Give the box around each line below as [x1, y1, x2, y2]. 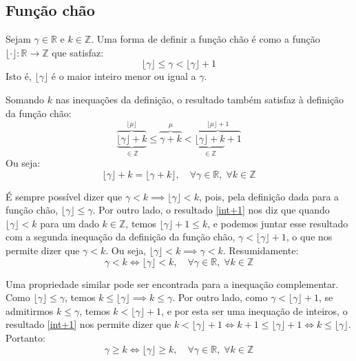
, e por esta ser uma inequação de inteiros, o [161, 303, 348, 318]
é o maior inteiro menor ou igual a [51, 69, 196, 83]
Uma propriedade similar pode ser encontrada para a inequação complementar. [6, 276, 339, 291]
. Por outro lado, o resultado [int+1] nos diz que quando [92, 203, 330, 217]
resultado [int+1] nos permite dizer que [6, 317, 171, 331]
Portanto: [6, 330, 45, 344]
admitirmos [6, 303, 54, 318]
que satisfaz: [52, 45, 104, 59]
